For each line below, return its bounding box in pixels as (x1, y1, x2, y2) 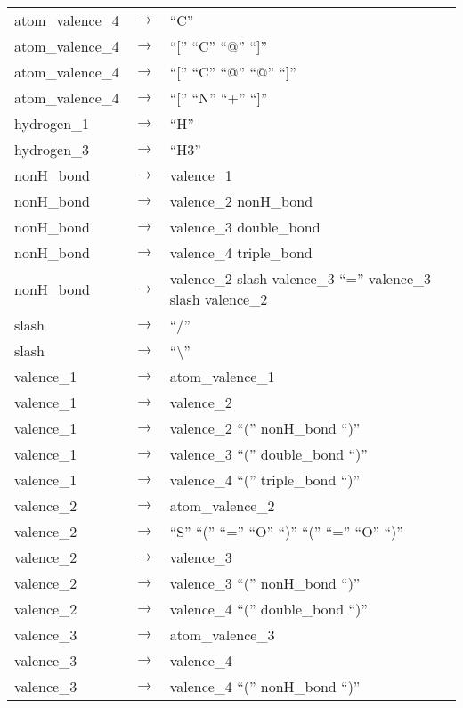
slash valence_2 (169, 289, 268, 309)
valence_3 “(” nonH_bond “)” (169, 573, 361, 593)
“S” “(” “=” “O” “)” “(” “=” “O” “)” (169, 521, 403, 541)
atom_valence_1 (169, 366, 275, 387)
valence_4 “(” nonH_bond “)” (169, 676, 361, 696)
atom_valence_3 (169, 624, 275, 645)
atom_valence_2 (169, 495, 275, 516)
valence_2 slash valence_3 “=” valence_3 (169, 268, 432, 289)
